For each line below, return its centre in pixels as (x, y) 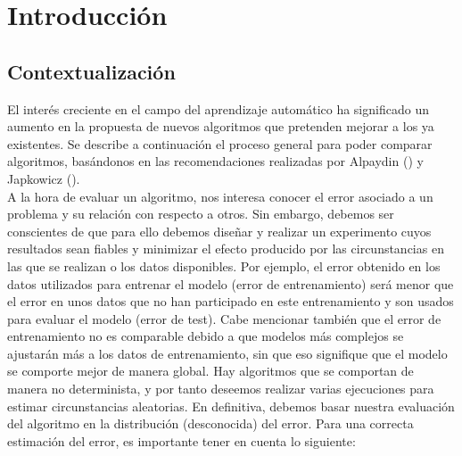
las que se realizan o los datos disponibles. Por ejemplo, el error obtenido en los (224, 265)
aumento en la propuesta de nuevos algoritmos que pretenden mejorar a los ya (221, 126)
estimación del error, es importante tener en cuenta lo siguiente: (181, 440)
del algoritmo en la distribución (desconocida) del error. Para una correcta (210, 423)
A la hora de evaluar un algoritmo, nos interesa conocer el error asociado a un (220, 196)
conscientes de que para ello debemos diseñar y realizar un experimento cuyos (219, 231)
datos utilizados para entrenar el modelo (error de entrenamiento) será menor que (231, 283)
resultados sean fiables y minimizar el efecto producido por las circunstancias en (226, 249)
